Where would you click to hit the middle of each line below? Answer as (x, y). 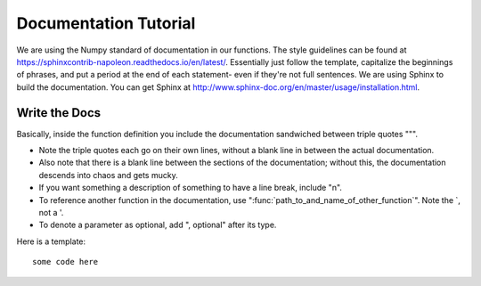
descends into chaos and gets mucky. (108, 175)
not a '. (51, 212)
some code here (65, 262)
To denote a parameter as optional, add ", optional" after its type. (158, 225)
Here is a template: (51, 241)
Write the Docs (59, 113)
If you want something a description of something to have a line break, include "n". (191, 188)
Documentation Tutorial (106, 23)
